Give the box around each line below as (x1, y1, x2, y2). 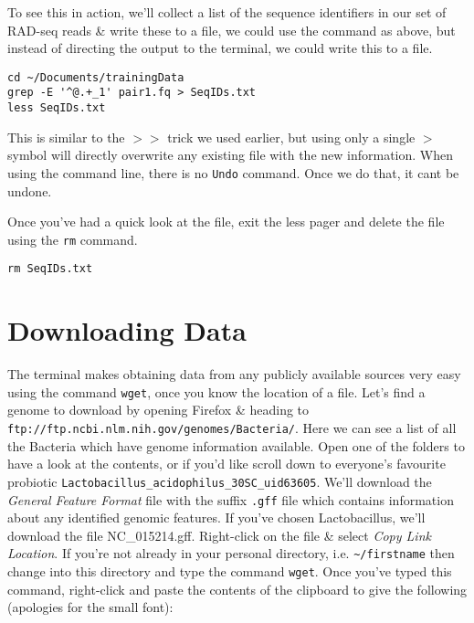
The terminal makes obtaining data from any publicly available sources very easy (7, 364, 461, 384)
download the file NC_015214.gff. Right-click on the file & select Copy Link (7, 525, 431, 544)
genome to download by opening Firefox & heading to (7, 400, 310, 419)
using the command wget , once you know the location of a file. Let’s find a (7, 382, 426, 401)
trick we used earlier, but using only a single (167, 127, 416, 146)
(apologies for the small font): (7, 597, 174, 617)
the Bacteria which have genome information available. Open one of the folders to (7, 436, 465, 455)
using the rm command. (7, 229, 138, 248)
